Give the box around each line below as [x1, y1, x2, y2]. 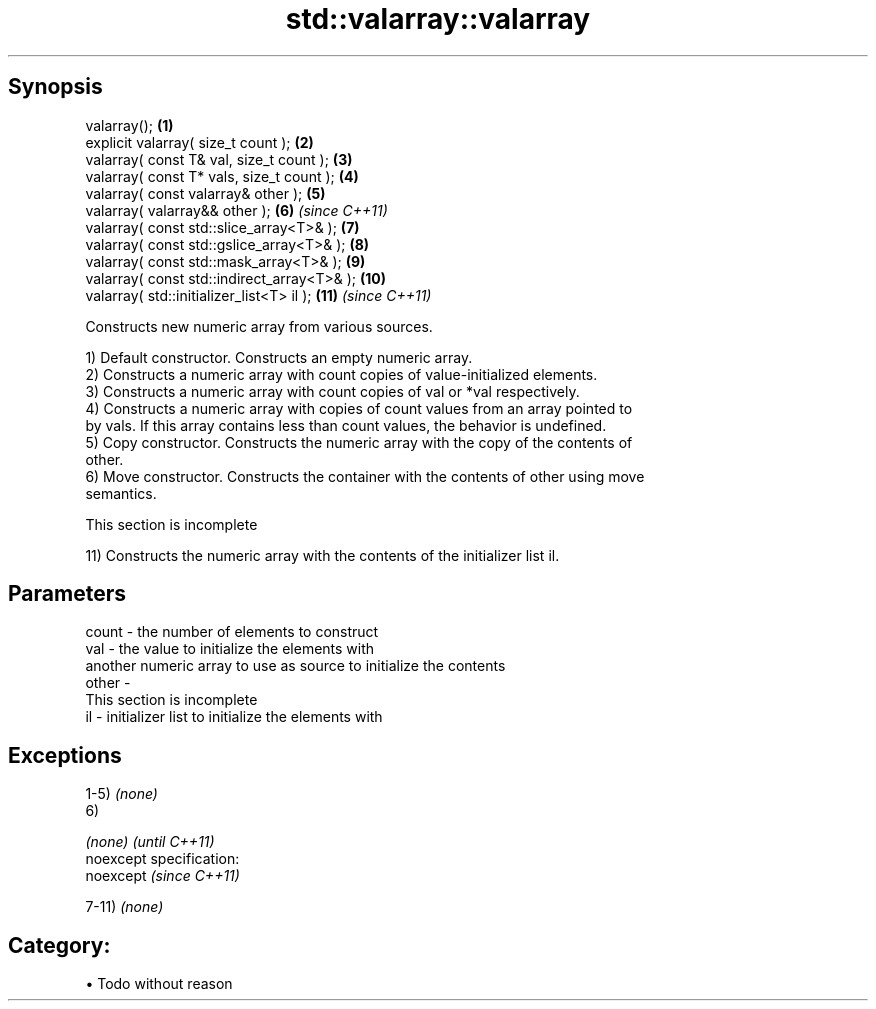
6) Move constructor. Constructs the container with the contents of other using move [85, 467, 645, 485]
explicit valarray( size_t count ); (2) [85, 133, 314, 151]
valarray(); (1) [85, 116, 174, 134]
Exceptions [8, 742, 122, 768]
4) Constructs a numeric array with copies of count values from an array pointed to [85, 399, 633, 417]
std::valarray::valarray [285, 2, 591, 36]
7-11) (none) [85, 898, 164, 916]
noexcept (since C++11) [85, 867, 240, 885]
